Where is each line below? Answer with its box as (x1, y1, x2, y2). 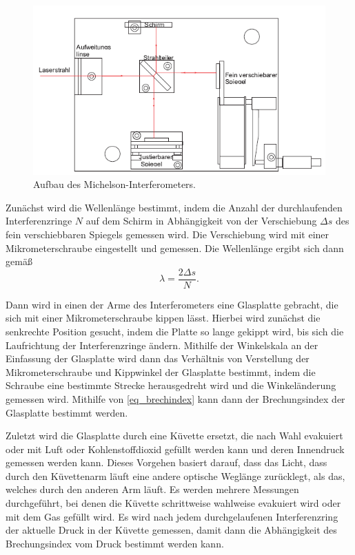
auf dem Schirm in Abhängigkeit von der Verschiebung (85, 213, 317, 228)
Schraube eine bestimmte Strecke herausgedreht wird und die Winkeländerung (6, 378, 336, 392)
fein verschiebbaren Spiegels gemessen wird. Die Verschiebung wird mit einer (6, 227, 329, 241)
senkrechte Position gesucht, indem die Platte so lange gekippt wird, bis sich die (6, 324, 344, 338)
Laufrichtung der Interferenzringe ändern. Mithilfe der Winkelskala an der (6, 337, 318, 352)
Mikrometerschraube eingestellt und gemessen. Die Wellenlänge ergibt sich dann (6, 240, 344, 255)
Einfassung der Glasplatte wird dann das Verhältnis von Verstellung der (6, 351, 310, 366)
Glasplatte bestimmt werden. (6, 405, 128, 419)
